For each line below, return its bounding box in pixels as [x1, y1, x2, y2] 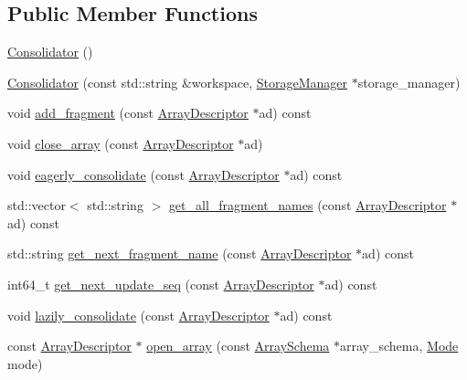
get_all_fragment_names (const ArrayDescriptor [168, 195, 447, 215]
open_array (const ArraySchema [146, 336, 330, 355]
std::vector [7, 195, 66, 215]
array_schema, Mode [340, 336, 459, 355]
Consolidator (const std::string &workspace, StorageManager [7, 72, 348, 91]
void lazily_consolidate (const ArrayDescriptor [7, 305, 270, 324]
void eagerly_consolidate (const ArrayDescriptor [7, 164, 280, 184]
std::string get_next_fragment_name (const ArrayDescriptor [7, 244, 352, 263]
